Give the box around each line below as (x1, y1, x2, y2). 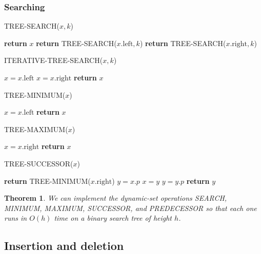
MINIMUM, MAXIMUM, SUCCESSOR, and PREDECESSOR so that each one (4, 202, 257, 213)
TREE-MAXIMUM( (4, 123, 68, 134)
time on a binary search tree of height (54, 213, 172, 223)
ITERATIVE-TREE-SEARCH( (4, 55, 103, 66)
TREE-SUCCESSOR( (4, 158, 73, 168)
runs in (4, 213, 27, 223)
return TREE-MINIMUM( (4, 175, 91, 186)
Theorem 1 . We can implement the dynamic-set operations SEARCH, (4, 193, 227, 203)
